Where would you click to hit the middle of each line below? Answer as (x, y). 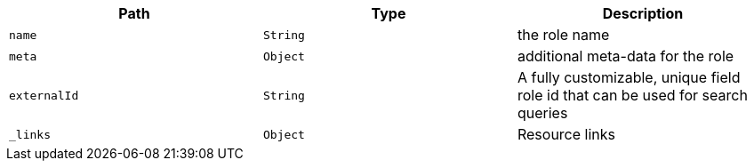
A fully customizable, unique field (629, 77)
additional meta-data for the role (626, 56)
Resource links (566, 134)
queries (542, 113)
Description (643, 13)
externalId (44, 95)
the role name (563, 35)
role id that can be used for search (632, 95)
